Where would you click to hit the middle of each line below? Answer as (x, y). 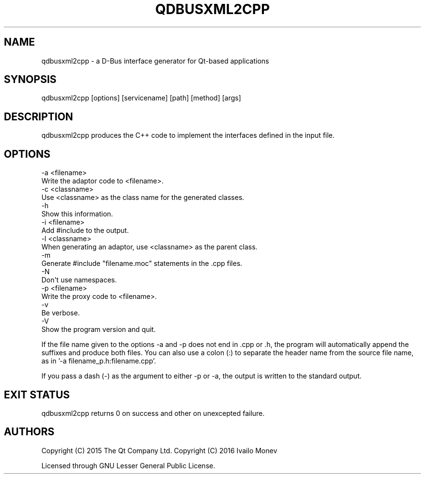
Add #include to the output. (85, 231)
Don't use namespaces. (79, 280)
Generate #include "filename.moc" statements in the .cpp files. (142, 264)
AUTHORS (29, 432)
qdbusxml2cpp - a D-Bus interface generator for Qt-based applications (155, 61)
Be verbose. (61, 313)
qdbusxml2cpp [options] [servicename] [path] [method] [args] (141, 98)
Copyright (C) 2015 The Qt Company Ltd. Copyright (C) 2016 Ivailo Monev (159, 450)
